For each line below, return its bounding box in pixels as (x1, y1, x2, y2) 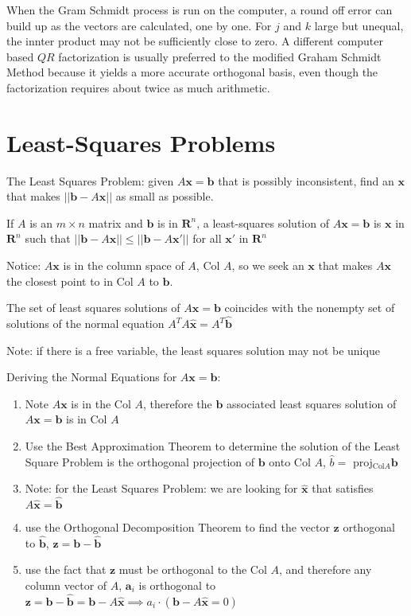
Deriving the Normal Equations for (6, 368, 177, 385)
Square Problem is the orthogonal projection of (25, 453, 255, 470)
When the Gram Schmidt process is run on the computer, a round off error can (6, 2, 393, 18)
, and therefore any (279, 561, 372, 578)
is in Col (66, 411, 107, 427)
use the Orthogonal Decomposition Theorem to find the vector (25, 519, 330, 536)
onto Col (269, 453, 311, 470)
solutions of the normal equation (6, 315, 165, 332)
